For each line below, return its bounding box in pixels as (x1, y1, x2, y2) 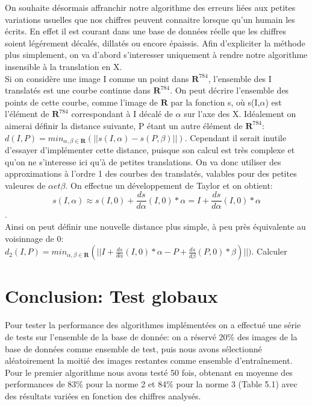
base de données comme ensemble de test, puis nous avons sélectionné (5, 342, 262, 355)
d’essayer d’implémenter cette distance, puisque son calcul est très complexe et (5, 143, 295, 156)
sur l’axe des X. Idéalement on (184, 107, 296, 120)
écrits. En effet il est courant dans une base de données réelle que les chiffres (5, 25, 287, 37)
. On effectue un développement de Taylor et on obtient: (65, 179, 273, 191)
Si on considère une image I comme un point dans (5, 72, 189, 84)
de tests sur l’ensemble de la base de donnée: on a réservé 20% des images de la (5, 330, 298, 343)
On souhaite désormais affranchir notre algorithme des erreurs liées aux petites (5, 1, 296, 13)
